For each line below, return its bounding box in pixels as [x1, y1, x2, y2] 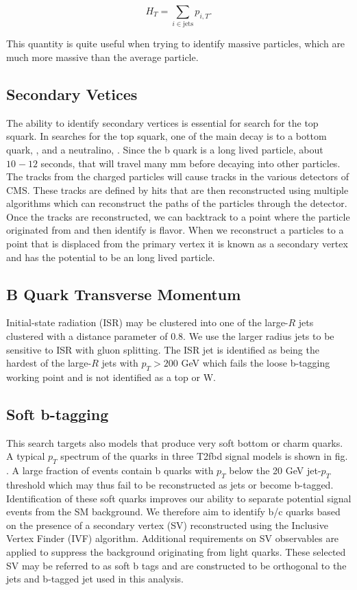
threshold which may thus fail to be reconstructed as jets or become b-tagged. [6, 478, 334, 492]
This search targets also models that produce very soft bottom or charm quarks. [6, 435, 343, 450]
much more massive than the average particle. [6, 49, 199, 64]
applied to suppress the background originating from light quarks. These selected [6, 544, 346, 558]
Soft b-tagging [6, 404, 109, 425]
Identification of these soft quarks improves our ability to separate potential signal [6, 491, 352, 505]
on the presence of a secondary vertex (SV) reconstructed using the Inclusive [6, 517, 328, 532]
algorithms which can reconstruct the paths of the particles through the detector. [6, 196, 347, 210]
